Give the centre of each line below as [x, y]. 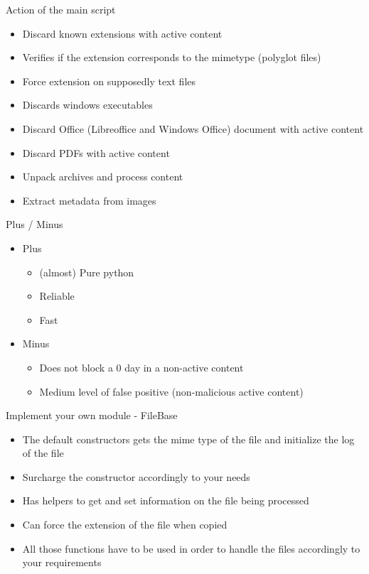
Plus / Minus [34, 224]
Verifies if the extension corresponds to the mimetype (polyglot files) [172, 57]
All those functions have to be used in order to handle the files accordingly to [191, 548]
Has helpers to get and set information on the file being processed [166, 500]
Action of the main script [61, 9]
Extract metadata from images [89, 200]
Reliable [57, 296]
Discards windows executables [87, 105]
